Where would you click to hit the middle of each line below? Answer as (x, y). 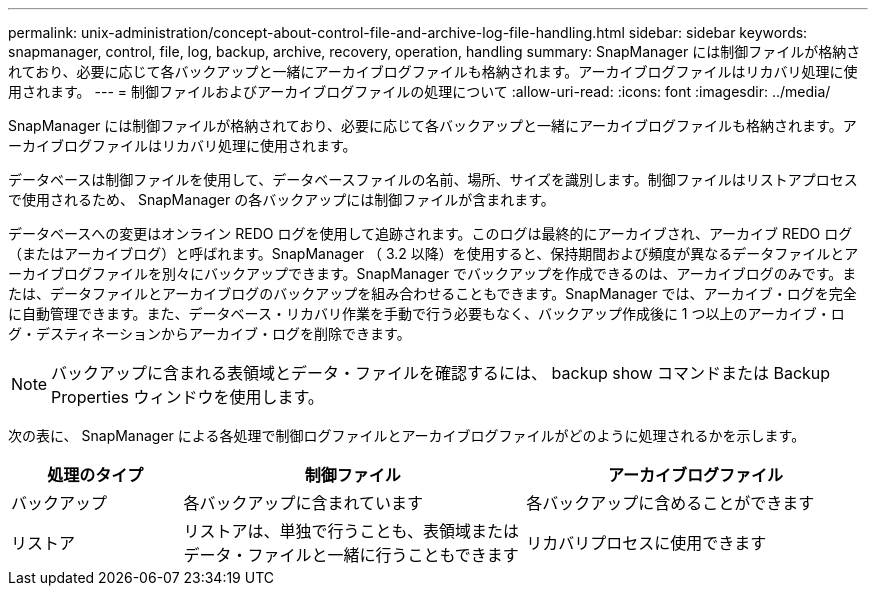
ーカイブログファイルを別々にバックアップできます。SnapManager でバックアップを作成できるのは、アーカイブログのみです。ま (432, 273)
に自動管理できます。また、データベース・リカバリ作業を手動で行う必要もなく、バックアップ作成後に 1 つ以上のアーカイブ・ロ (426, 313)
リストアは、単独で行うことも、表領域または (351, 531)
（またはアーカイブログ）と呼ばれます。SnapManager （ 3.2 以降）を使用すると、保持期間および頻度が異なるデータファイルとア (433, 253)
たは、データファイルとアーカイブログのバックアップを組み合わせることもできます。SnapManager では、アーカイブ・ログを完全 (432, 293)
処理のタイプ (95, 475)
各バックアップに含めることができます (670, 503)
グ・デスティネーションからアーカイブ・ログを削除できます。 (209, 333)
